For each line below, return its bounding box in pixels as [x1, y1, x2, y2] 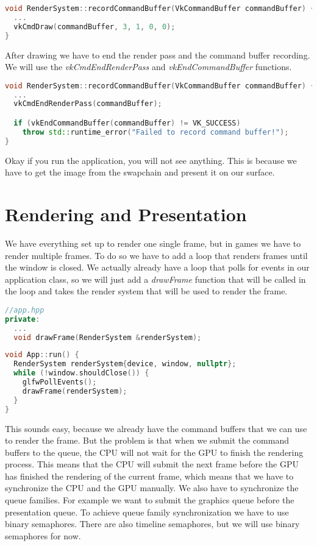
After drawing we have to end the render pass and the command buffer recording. [5, 48, 310, 61]
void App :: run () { [5, 350, 79, 360]
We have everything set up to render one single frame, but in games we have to [5, 236, 301, 249]
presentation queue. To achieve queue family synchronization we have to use [5, 505, 289, 518]
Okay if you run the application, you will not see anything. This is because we [5, 154, 297, 166]
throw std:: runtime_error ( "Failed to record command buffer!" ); [22, 127, 289, 136]
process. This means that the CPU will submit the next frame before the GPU [5, 458, 299, 470]
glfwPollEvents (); [22, 378, 97, 386]
